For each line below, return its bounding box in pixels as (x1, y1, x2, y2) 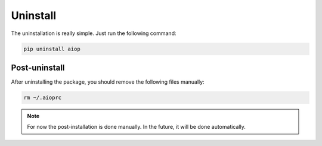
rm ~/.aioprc (23, 94, 62, 101)
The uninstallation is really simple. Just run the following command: (11, 30, 177, 37)
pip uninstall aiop (23, 45, 80, 52)
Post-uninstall (11, 62, 65, 72)
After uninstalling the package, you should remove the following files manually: (11, 78, 205, 85)
